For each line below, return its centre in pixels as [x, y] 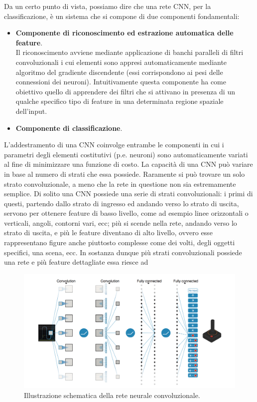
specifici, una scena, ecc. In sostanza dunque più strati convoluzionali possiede [123, 252]
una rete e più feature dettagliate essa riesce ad [76, 262]
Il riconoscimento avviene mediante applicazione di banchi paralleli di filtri [129, 52]
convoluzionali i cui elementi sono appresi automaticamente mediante [121, 62]
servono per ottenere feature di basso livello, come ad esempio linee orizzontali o [126, 213]
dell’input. [31, 111]
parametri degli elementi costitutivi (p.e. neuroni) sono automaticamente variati [126, 154]
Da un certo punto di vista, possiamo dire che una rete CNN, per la [108, 6]
